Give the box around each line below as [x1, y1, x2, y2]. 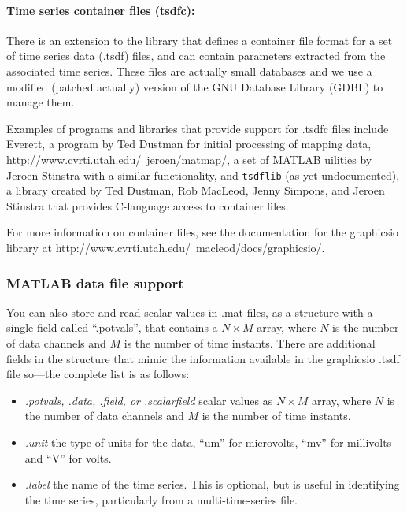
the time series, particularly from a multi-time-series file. [24, 491, 298, 507]
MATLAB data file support [6, 273, 184, 292]
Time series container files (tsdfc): [6, 2, 195, 18]
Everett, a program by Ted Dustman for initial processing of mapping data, [6, 136, 372, 152]
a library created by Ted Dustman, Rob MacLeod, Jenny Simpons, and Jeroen [6, 182, 385, 199]
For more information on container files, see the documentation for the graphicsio [6, 224, 399, 240]
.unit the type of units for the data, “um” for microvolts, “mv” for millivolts [24, 433, 392, 450]
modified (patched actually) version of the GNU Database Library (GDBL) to [6, 78, 383, 95]
